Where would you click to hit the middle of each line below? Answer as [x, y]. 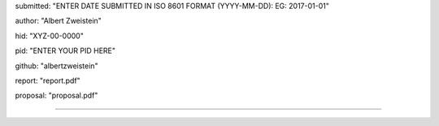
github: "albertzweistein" [57, 66]
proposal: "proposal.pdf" [57, 96]
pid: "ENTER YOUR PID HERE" [65, 51]
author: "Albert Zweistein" [58, 21]
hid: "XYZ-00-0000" [50, 36]
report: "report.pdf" [48, 80]
